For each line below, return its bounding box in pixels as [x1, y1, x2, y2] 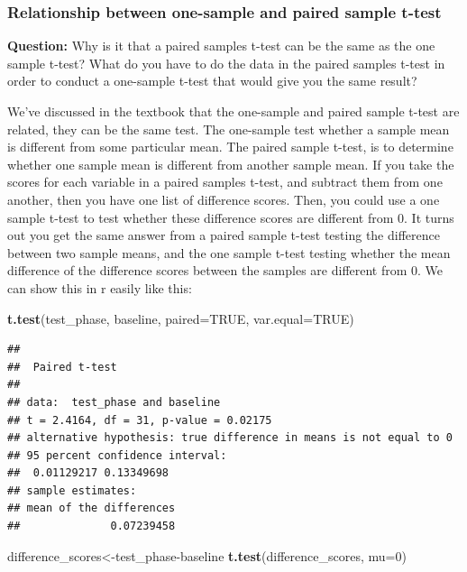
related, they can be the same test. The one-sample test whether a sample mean [7, 119, 450, 138]
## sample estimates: [7, 484, 137, 497]
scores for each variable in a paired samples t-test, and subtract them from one [7, 172, 443, 191]
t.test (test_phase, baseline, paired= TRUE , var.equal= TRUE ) [7, 309, 354, 328]
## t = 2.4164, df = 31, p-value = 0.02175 [7, 413, 272, 427]
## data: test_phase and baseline [7, 395, 221, 409]
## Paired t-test [7, 360, 117, 374]
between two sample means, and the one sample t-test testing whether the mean [7, 243, 451, 262]
